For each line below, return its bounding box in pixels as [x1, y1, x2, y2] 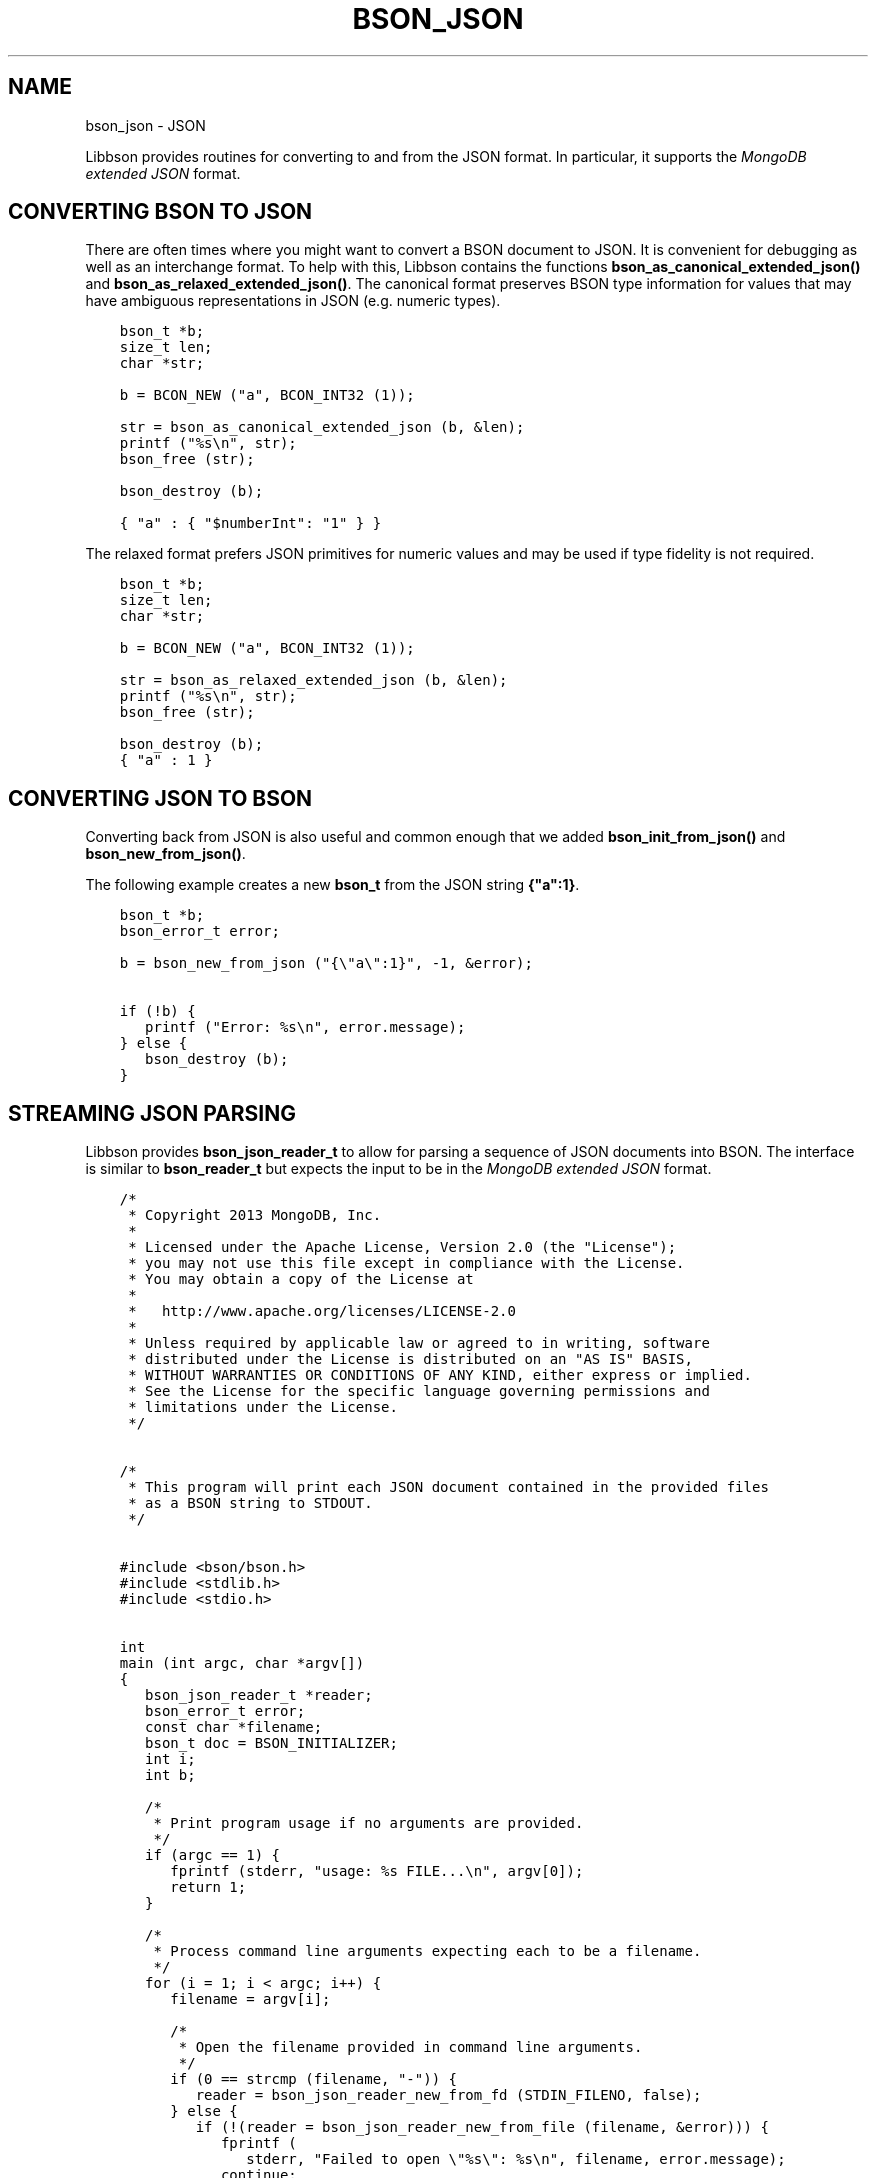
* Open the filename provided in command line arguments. [178, 2039, 643, 2056]
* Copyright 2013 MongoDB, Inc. [128, 1207, 382, 1224]
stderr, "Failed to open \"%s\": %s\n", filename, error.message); [246, 2151, 786, 2168]
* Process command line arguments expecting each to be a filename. [153, 1943, 702, 1960]
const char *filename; [145, 1719, 323, 1736]
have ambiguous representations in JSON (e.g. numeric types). [85, 292, 501, 310]
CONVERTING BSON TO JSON [8, 199, 313, 225]
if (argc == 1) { [145, 1847, 280, 1864]
